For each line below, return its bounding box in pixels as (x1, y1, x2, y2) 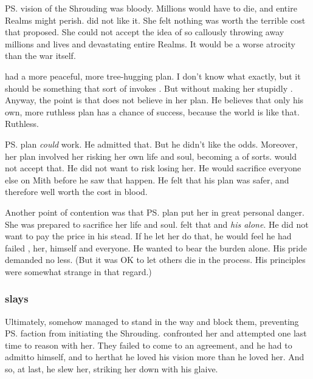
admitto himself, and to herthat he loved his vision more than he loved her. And (5, 350, 304, 363)
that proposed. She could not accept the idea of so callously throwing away (5, 26, 284, 38)
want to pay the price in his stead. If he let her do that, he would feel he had (5, 230, 292, 242)
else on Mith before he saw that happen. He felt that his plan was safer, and (5, 173, 289, 186)
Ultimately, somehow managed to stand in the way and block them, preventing (5, 315, 299, 327)
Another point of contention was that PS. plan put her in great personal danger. (5, 205, 304, 218)
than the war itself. (5, 49, 76, 62)
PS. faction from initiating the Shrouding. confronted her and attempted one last (5, 327, 307, 340)
